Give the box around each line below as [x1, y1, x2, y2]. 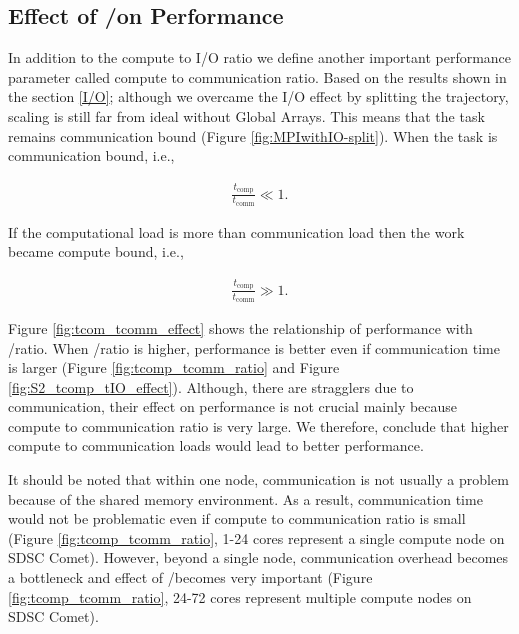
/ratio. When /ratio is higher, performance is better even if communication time [8, 337, 500, 358]
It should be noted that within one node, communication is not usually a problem [8, 469, 509, 490]
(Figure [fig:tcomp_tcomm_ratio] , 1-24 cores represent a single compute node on [8, 527, 505, 548]
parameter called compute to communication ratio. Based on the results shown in [8, 66, 507, 87]
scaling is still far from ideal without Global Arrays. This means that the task [8, 105, 485, 126]
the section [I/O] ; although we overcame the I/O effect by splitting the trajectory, [8, 86, 509, 107]
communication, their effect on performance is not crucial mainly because [8, 396, 458, 417]
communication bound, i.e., [8, 145, 175, 166]
